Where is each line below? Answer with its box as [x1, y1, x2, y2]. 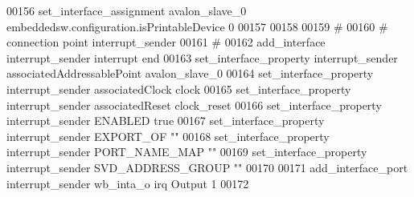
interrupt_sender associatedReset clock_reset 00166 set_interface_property [6, 96, 382, 113]
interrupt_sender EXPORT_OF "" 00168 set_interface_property [6, 127, 330, 144]
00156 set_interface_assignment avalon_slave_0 [6, 2, 247, 18]
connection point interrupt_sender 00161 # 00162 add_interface [6, 34, 326, 50]
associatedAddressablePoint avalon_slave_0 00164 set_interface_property [6, 65, 374, 82]
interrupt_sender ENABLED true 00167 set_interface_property [6, 112, 325, 129]
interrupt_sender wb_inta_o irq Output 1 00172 [6, 175, 249, 191]
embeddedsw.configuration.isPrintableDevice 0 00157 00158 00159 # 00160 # [6, 18, 388, 34]
